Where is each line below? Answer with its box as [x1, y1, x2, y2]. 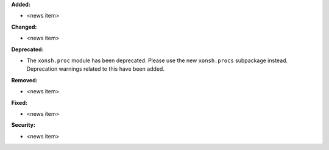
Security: [11, 121, 36, 129]
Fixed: [11, 99, 27, 106]
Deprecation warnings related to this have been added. [26, 65, 164, 73]
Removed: [11, 76, 38, 84]
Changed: [11, 23, 37, 30]
